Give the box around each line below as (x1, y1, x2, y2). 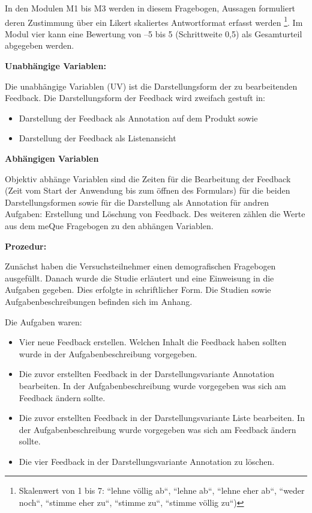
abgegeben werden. (5, 39, 74, 52)
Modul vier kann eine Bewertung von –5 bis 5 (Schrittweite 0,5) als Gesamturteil (5, 27, 302, 40)
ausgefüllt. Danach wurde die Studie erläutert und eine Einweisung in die (5, 271, 274, 284)
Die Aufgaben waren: (5, 315, 82, 328)
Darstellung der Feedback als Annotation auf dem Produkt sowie (19, 111, 258, 124)
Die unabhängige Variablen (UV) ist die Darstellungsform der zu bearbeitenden (5, 79, 298, 92)
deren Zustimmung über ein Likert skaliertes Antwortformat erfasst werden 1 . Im (5, 14, 303, 28)
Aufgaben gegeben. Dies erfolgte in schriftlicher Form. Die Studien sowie (5, 283, 271, 296)
